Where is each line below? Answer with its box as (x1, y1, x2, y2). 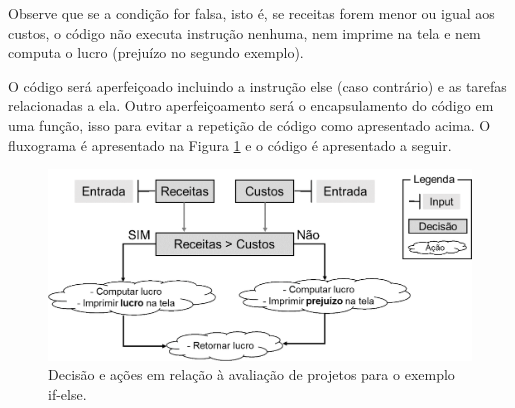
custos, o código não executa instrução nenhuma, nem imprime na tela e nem (8, 22, 481, 43)
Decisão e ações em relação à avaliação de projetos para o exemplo (48, 364, 455, 385)
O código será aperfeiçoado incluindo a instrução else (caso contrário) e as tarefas (8, 75, 507, 96)
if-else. (48, 384, 87, 405)
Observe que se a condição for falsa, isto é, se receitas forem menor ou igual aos (8, 3, 495, 23)
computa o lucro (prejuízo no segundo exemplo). (8, 42, 304, 63)
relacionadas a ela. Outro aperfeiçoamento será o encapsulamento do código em (8, 95, 494, 116)
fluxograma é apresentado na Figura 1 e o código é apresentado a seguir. (8, 134, 452, 155)
